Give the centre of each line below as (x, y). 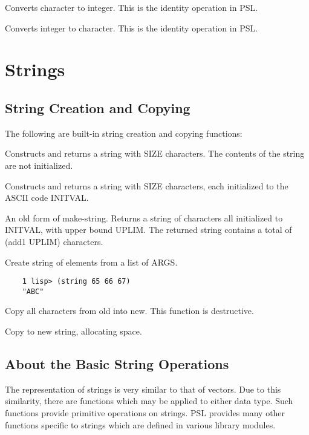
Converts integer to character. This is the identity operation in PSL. (132, 28)
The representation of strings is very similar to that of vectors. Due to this (143, 389)
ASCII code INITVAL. (47, 198)
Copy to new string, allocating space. (73, 331)
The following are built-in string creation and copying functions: (124, 133)
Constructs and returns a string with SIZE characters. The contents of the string (155, 153)
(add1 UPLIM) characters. (54, 241)
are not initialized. (39, 165)
